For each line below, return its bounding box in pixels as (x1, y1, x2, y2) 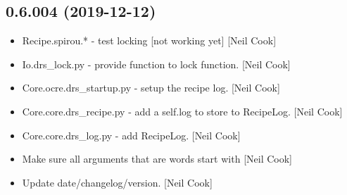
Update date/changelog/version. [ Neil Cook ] (22, 175, 213, 189)
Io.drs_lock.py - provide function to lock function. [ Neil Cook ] (22, 56, 291, 71)
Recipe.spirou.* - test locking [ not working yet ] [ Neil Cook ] (22, 33, 277, 48)
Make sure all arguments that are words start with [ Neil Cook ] (22, 151, 292, 166)
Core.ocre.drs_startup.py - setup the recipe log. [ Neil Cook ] (22, 80, 280, 95)
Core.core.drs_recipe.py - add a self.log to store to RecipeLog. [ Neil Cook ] (22, 103, 343, 118)
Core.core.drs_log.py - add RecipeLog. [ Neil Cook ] (22, 127, 241, 142)
